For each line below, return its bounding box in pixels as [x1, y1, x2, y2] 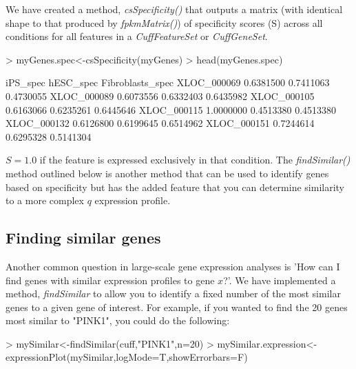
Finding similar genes [6, 227, 161, 248]
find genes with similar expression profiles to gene [6, 272, 215, 287]
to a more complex [6, 193, 84, 208]
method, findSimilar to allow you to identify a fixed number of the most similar [6, 286, 341, 301]
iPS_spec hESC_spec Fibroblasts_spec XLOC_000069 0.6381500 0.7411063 [6, 75, 330, 90]
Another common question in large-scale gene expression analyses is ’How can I [6, 259, 340, 273]
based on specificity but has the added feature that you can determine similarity [6, 179, 344, 194]
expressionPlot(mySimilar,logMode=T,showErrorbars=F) [6, 350, 248, 364]
